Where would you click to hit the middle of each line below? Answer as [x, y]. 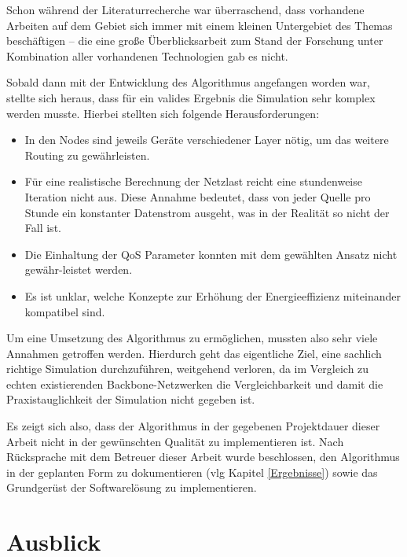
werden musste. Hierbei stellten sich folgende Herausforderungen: [163, 113]
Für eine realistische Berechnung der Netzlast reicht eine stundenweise [193, 181]
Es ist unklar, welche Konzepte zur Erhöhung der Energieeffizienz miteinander [213, 295]
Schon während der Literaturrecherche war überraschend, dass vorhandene [185, 9]
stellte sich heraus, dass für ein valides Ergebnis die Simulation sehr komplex [191, 97]
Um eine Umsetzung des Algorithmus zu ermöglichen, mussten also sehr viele [192, 338]
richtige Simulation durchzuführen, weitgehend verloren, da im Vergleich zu [188, 369]
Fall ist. [43, 228]
